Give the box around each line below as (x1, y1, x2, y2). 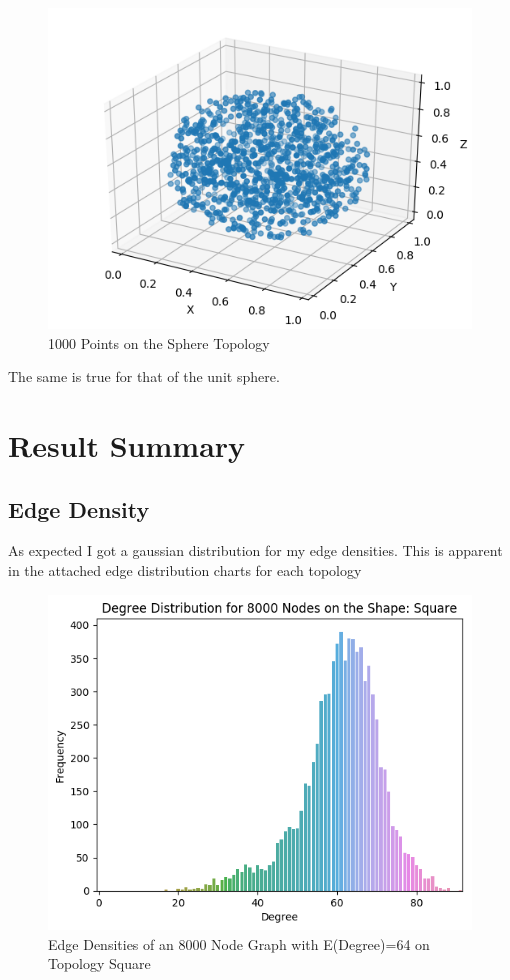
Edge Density (8, 493, 150, 524)
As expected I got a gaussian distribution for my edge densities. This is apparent (8, 540, 503, 561)
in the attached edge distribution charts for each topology (8, 559, 362, 580)
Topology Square (48, 953, 151, 974)
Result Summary (8, 425, 246, 465)
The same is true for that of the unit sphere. (8, 366, 280, 387)
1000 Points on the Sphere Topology (48, 332, 270, 353)
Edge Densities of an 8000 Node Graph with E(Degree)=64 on (48, 933, 430, 954)
